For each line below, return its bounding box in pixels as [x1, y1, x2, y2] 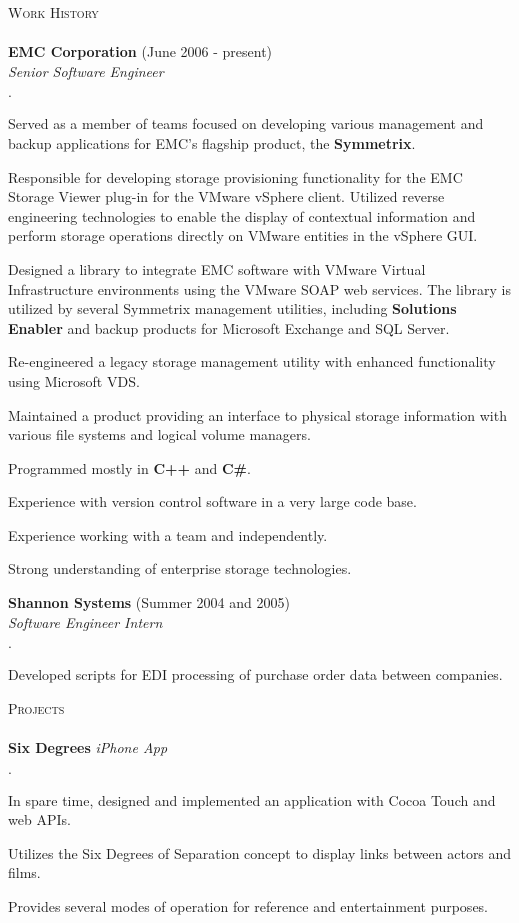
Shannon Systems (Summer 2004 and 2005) [8, 592, 290, 613]
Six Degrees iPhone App [8, 737, 168, 758]
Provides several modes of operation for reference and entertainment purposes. [8, 896, 489, 916]
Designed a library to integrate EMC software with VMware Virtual [8, 258, 426, 279]
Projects [8, 697, 65, 718]
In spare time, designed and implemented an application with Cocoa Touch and [8, 789, 496, 810]
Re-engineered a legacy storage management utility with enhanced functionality [8, 351, 496, 372]
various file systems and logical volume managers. [8, 424, 311, 445]
